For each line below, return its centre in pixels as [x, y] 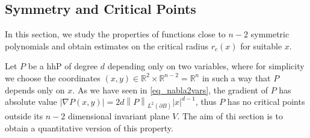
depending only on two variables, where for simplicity [206, 66]
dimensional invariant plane [119, 115]
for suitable [261, 45]
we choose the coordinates [53, 77]
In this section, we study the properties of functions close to [115, 34]
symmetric [270, 34]
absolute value [31, 102]
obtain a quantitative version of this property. [89, 127]
